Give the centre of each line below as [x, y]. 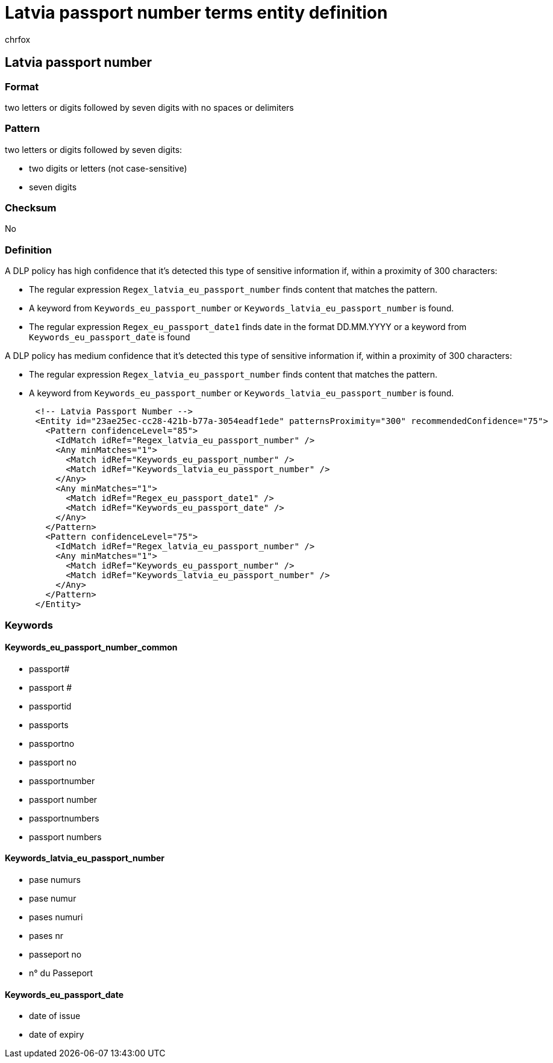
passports [49, 725]
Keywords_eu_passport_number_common [91, 647]
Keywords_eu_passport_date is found [110, 337]
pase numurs [55, 880]
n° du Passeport [61, 973]
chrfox [18, 39]
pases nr [46, 936]
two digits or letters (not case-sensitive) [108, 168]
